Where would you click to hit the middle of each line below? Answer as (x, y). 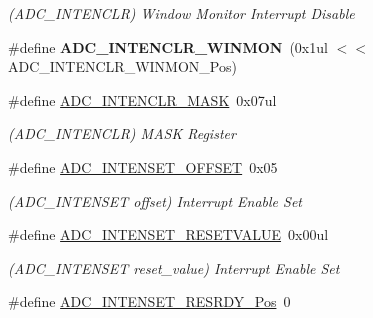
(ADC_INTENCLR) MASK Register (122, 133)
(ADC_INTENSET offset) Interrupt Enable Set (155, 200)
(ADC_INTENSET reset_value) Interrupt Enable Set (174, 267)
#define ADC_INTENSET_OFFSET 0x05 (143, 166)
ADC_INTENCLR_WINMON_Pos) (122, 66)
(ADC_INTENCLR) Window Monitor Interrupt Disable (181, 13)
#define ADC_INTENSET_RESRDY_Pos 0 (149, 301)
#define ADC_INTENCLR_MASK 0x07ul (142, 99)
